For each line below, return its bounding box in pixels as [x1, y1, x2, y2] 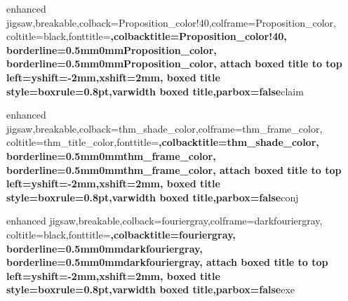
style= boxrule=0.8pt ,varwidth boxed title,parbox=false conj [6, 189, 299, 204]
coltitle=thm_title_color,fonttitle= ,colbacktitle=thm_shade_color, [6, 135, 319, 149]
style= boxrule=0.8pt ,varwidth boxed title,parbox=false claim [6, 83, 304, 98]
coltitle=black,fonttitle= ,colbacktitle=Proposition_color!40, [6, 29, 287, 44]
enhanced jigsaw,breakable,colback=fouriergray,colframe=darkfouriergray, [6, 213, 323, 228]
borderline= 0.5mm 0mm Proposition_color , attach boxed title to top [6, 56, 342, 71]
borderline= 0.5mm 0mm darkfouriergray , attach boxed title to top [6, 255, 328, 269]
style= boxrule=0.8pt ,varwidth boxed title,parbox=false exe [6, 282, 295, 297]
